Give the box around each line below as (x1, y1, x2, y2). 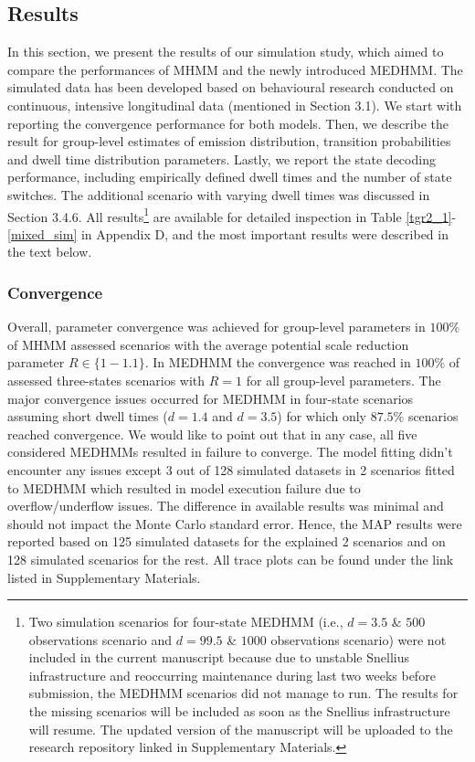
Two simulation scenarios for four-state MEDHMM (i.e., (28, 612, 343, 631)
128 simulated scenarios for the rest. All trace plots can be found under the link (7, 549, 454, 568)
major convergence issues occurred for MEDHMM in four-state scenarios (7, 388, 414, 407)
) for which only (277, 407, 366, 426)
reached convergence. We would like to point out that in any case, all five (7, 424, 417, 443)
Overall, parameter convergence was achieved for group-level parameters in (7, 317, 426, 336)
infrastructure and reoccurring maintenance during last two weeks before (28, 665, 436, 684)
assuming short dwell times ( (7, 407, 168, 426)
